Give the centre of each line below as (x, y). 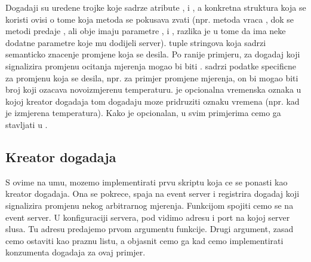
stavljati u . (27, 124)
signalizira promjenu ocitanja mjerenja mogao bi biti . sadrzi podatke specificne (151, 65)
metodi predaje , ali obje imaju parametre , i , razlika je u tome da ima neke (146, 31)
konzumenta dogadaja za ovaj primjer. (76, 252)
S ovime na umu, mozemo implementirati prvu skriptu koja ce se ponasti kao (147, 182)
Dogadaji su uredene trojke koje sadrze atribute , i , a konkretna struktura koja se (156, 7)
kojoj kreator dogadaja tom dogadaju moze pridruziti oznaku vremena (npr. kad (153, 101)
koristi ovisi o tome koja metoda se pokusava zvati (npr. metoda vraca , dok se (150, 19)
